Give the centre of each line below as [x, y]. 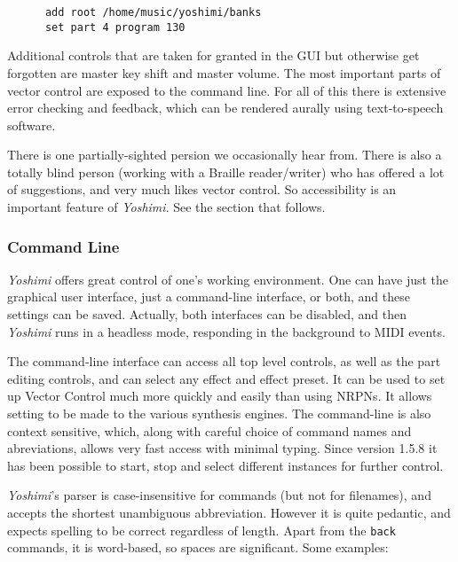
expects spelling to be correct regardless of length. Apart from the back [201, 530]
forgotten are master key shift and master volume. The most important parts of [224, 72]
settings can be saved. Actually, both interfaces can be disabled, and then [207, 314]
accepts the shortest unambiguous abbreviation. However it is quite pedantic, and [229, 512]
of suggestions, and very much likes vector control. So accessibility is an [202, 189]
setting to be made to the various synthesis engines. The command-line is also [219, 414]
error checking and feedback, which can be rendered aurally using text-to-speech [225, 108]
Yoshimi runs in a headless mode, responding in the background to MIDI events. [226, 331]
